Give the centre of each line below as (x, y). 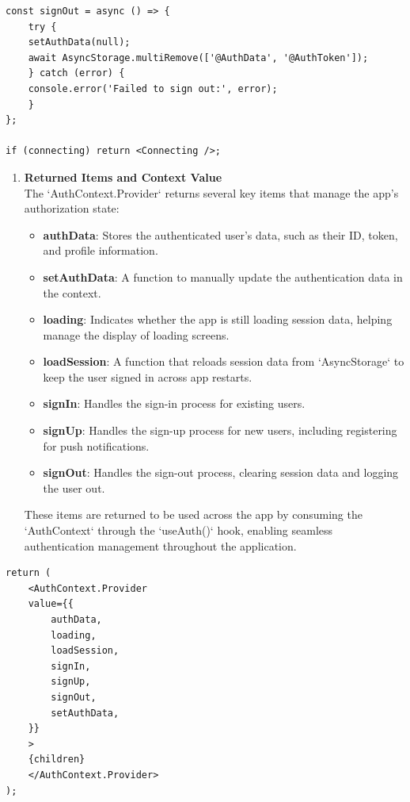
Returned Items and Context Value (123, 177)
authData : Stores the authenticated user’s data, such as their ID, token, (220, 234)
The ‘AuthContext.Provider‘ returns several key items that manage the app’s (211, 192)
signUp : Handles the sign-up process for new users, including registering (220, 430)
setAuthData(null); (79, 42)
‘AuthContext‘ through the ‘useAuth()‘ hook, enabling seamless (178, 530)
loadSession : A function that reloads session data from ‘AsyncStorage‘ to (224, 361)
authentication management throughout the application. (160, 545)
